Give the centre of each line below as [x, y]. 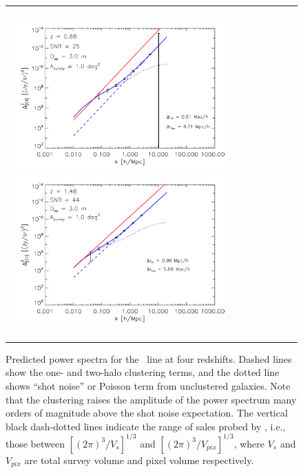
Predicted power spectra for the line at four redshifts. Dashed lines [149, 358]
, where [249, 443]
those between [35, 443]
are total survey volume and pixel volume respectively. [139, 460]
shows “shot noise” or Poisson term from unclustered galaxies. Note [148, 386]
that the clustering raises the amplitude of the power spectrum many [151, 399]
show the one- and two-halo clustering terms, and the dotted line [143, 372]
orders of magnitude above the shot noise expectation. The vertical [147, 413]
